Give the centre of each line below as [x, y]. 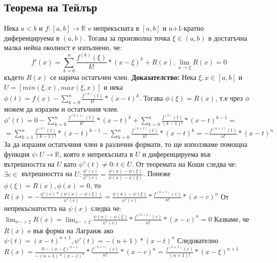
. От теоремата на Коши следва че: [184, 164]
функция [17, 154]
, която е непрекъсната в [96, 154]
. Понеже [157, 173]
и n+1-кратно [183, 28]
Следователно [198, 240]
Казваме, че [232, 219]
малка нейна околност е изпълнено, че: [63, 47]
